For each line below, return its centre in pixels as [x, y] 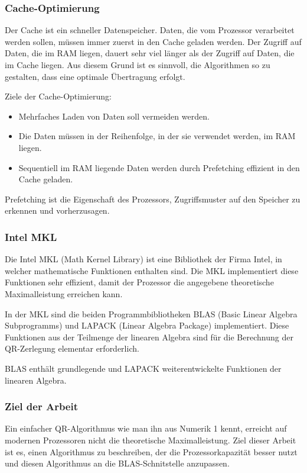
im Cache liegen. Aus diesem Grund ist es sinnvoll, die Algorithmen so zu [138, 65]
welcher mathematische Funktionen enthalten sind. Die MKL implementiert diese [152, 270]
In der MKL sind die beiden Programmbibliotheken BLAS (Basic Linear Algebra [151, 313]
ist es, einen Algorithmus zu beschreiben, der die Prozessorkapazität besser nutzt [151, 451]
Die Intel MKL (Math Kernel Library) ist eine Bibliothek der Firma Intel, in [143, 259]
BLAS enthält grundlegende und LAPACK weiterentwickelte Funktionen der [143, 368]
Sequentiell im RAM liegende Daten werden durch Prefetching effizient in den [159, 167]
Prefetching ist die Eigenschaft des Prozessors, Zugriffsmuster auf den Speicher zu [153, 199]
